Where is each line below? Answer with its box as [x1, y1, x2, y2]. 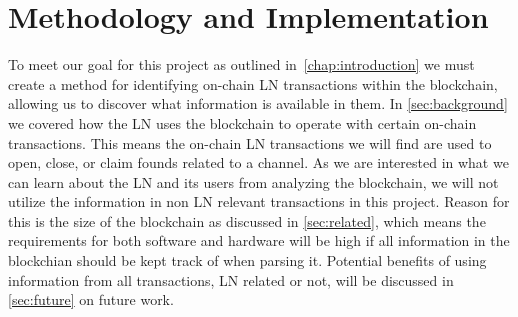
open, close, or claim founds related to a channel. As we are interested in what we [8, 152, 509, 173]
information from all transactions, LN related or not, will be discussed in [8, 269, 454, 290]
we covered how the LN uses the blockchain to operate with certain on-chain [8, 112, 477, 133]
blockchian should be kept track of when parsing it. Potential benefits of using [8, 250, 487, 271]
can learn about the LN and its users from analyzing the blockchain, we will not [8, 171, 499, 192]
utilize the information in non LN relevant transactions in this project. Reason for [8, 191, 510, 212]
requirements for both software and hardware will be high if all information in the [8, 230, 510, 251]
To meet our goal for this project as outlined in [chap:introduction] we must [8, 54, 475, 75]
